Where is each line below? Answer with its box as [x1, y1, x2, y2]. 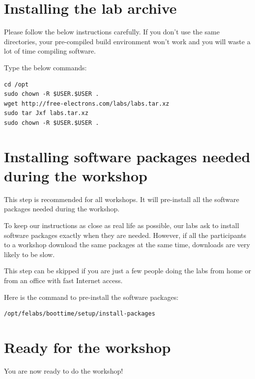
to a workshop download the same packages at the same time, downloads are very [4, 239, 250, 250]
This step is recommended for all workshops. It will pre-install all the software [4, 194, 239, 204]
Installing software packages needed [4, 146, 251, 166]
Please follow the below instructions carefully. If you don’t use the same [4, 27, 220, 37]
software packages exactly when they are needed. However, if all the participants [4, 230, 247, 240]
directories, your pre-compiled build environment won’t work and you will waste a [4, 36, 251, 46]
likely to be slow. [4, 249, 55, 259]
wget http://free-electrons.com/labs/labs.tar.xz [4, 100, 170, 107]
